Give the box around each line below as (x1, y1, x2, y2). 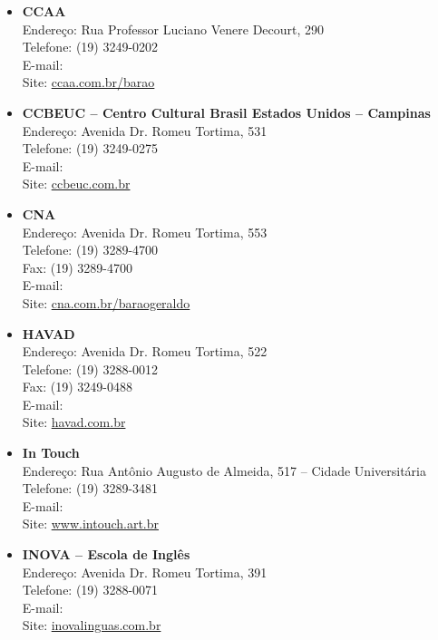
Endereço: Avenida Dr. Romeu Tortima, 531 (22, 121, 268, 140)
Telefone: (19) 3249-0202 (22, 37, 159, 56)
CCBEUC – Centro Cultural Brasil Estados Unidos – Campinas (22, 102, 431, 121)
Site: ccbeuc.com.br (22, 174, 131, 193)
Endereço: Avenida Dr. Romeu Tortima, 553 (22, 222, 268, 241)
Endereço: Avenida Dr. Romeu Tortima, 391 (22, 562, 268, 581)
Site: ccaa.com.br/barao (22, 73, 155, 92)
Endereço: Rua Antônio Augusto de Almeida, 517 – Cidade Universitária (22, 461, 426, 480)
